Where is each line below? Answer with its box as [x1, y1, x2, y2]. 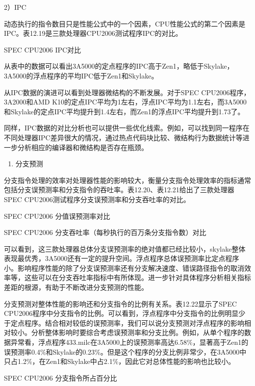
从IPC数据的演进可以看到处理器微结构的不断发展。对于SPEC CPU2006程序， [4, 87, 251, 97]
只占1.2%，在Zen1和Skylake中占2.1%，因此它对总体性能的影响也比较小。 [4, 356, 235, 366]
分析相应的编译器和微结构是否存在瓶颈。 [17, 142, 148, 152]
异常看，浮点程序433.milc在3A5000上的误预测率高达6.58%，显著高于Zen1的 [10, 337, 249, 347]
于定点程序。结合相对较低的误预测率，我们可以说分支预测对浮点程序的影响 [4, 317, 244, 328]
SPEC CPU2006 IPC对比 [4, 44, 81, 54]
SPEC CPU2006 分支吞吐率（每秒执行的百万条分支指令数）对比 [4, 227, 206, 237]
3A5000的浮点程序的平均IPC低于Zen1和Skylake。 [4, 70, 158, 80]
